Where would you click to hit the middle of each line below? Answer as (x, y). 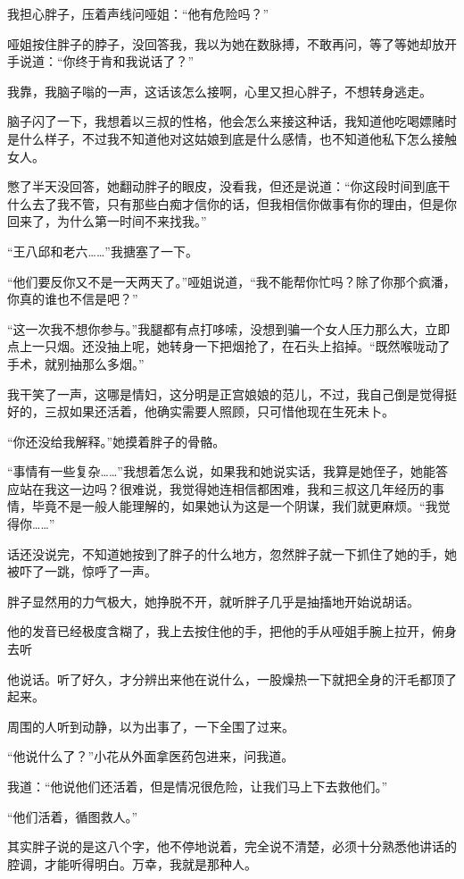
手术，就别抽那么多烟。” (76, 363)
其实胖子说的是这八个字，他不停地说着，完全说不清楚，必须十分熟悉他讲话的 (232, 846)
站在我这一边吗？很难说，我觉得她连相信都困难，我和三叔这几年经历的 (225, 488)
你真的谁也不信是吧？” (73, 299)
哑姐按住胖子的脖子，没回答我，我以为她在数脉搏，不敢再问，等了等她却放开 (232, 43)
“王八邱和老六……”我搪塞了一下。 (103, 251)
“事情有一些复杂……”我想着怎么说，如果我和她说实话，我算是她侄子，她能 (221, 471)
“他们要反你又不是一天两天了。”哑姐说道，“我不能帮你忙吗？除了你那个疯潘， (232, 281)
